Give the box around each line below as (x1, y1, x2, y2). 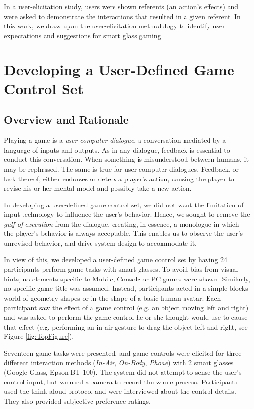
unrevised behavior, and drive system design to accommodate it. (4, 238, 197, 248)
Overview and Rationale (4, 112, 129, 127)
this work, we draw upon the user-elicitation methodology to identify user (4, 21, 225, 31)
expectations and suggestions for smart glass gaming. (4, 30, 163, 40)
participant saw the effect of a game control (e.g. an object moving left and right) (4, 302, 249, 312)
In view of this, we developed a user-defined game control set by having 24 (4, 254, 228, 264)
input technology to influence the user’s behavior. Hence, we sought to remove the (4, 209, 250, 219)
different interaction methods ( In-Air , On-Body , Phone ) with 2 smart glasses (4, 357, 234, 367)
